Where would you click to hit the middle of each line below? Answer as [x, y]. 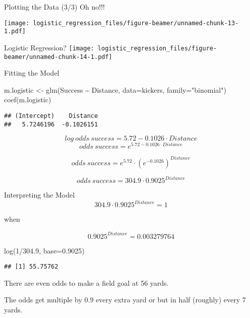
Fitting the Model [32, 73]
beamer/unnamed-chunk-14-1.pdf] [58, 57]
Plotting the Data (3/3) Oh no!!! [54, 7]
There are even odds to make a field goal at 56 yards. [86, 282]
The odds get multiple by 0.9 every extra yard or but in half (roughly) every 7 [125, 300]
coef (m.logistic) [28, 100]
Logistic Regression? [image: [49, 47]
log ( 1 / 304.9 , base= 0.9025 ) [44, 250]
